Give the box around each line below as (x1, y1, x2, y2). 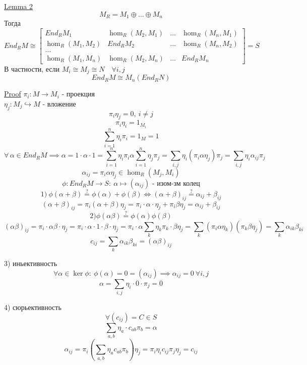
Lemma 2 (4, 1, 33, 11)
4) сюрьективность (4, 302, 62, 312)
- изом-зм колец (152, 180, 200, 187)
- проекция (62, 88, 95, 99)
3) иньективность (4, 258, 57, 269)
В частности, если (4, 63, 60, 74)
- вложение (42, 98, 76, 109)
